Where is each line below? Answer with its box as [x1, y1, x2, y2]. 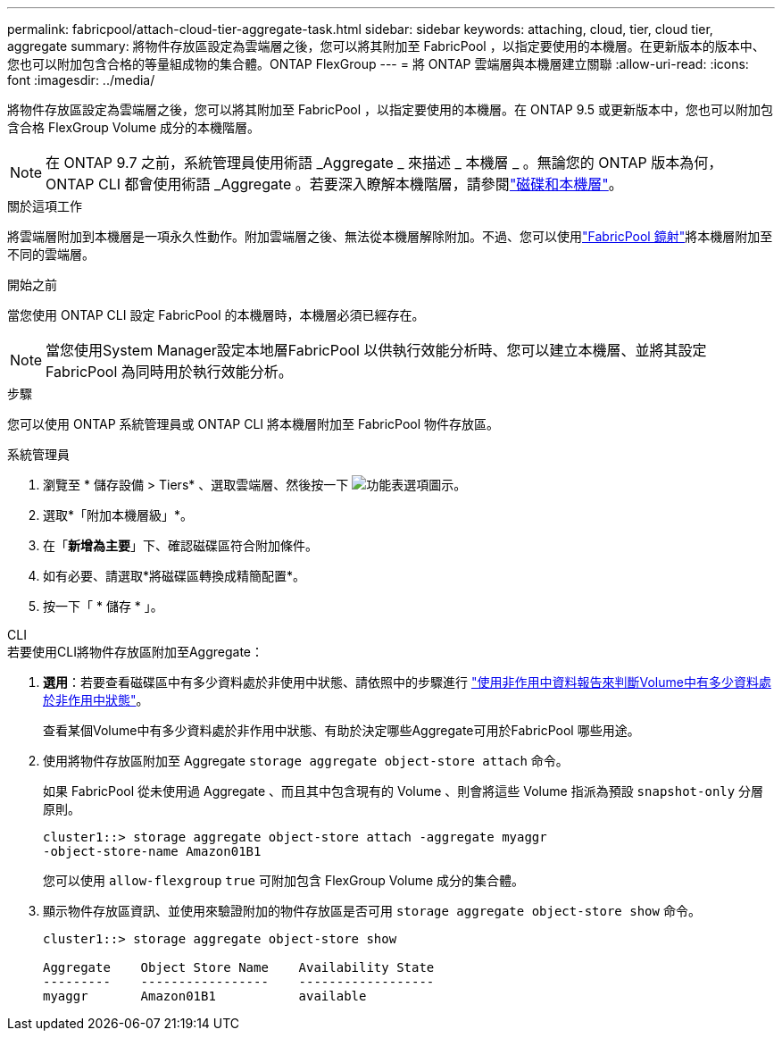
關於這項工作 [7, 198, 82, 213]
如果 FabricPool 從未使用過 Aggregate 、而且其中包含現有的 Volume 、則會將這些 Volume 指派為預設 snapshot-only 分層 [43, 783, 764, 799]
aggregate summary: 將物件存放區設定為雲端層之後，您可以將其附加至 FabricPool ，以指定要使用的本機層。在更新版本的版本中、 [7, 38, 765, 54]
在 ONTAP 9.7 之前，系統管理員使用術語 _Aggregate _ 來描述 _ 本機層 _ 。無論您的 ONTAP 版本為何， [46, 154, 723, 172]
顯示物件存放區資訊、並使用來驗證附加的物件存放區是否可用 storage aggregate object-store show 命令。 [43, 903, 701, 918]
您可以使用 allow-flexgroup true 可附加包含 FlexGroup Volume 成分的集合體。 [43, 873, 525, 888]
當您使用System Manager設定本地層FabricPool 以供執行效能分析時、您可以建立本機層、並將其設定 [46, 341, 707, 359]
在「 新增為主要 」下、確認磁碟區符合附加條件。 [43, 538, 318, 553]
